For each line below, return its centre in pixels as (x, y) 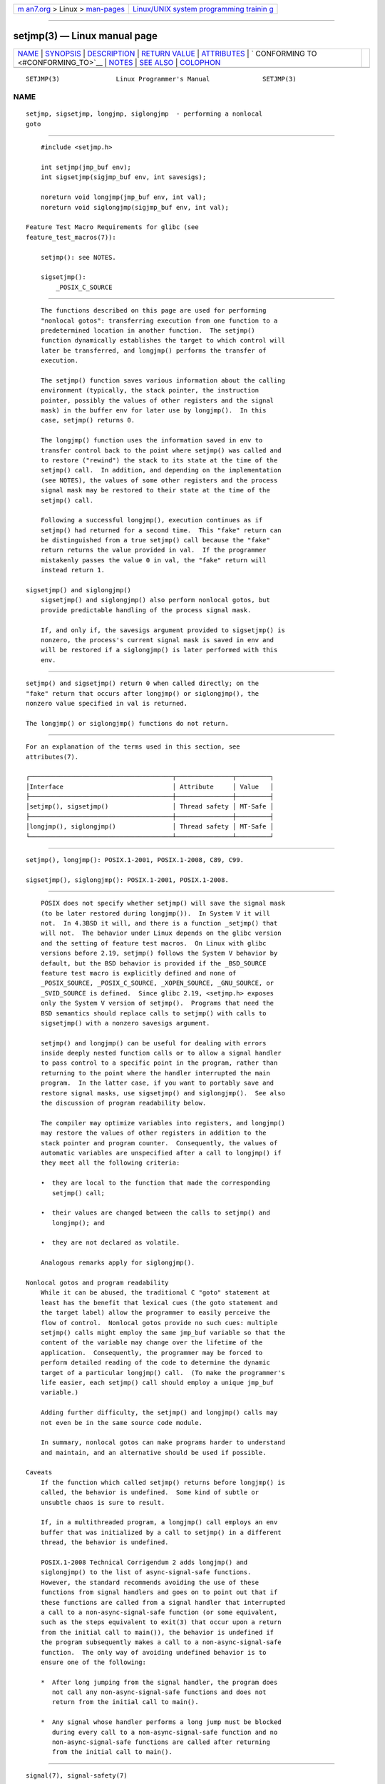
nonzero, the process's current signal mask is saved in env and (157, 640)
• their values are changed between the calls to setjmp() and (155, 1213)
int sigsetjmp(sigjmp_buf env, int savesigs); (123, 177)
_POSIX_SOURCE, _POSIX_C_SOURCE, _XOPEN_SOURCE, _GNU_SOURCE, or (157, 983)
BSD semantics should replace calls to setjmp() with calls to (153, 1013)
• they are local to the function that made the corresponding (155, 1183)
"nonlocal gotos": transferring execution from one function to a (159, 320)
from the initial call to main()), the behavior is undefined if (157, 1632)
